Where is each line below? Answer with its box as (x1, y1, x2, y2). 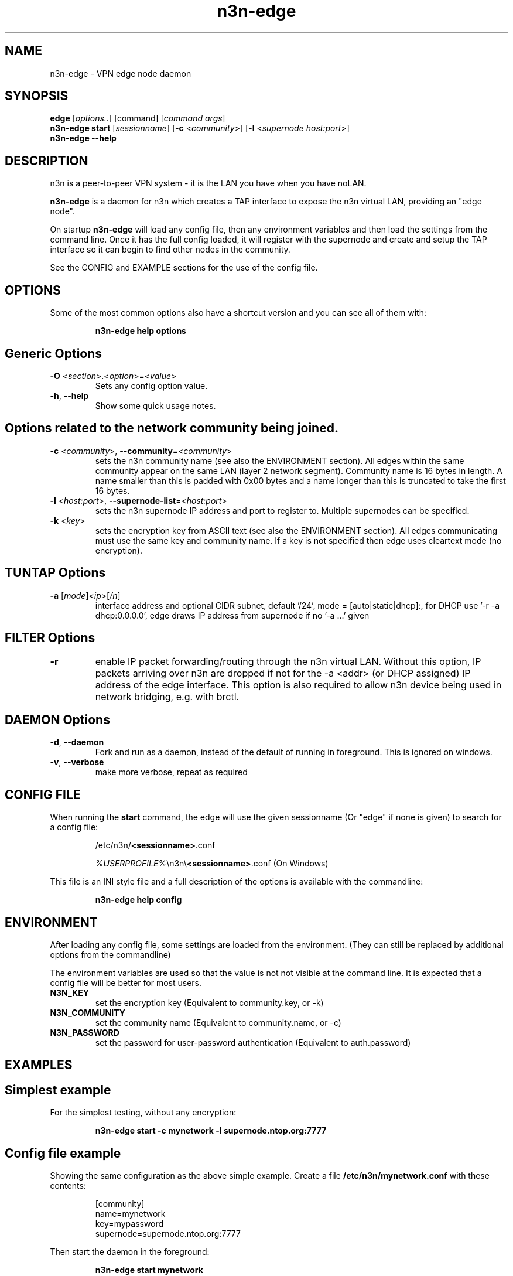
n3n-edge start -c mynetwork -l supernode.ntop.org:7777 (95, 1125, 327, 1136)
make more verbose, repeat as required (95, 767, 248, 777)
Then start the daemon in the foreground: (50, 1247, 210, 1257)
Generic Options (5, 346, 102, 361)
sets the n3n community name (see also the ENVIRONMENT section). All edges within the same (95, 455, 464, 466)
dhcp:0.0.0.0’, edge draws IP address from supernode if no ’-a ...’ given (95, 610, 370, 620)
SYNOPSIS (5, 88, 69, 104)
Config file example (5, 1145, 121, 1161)
